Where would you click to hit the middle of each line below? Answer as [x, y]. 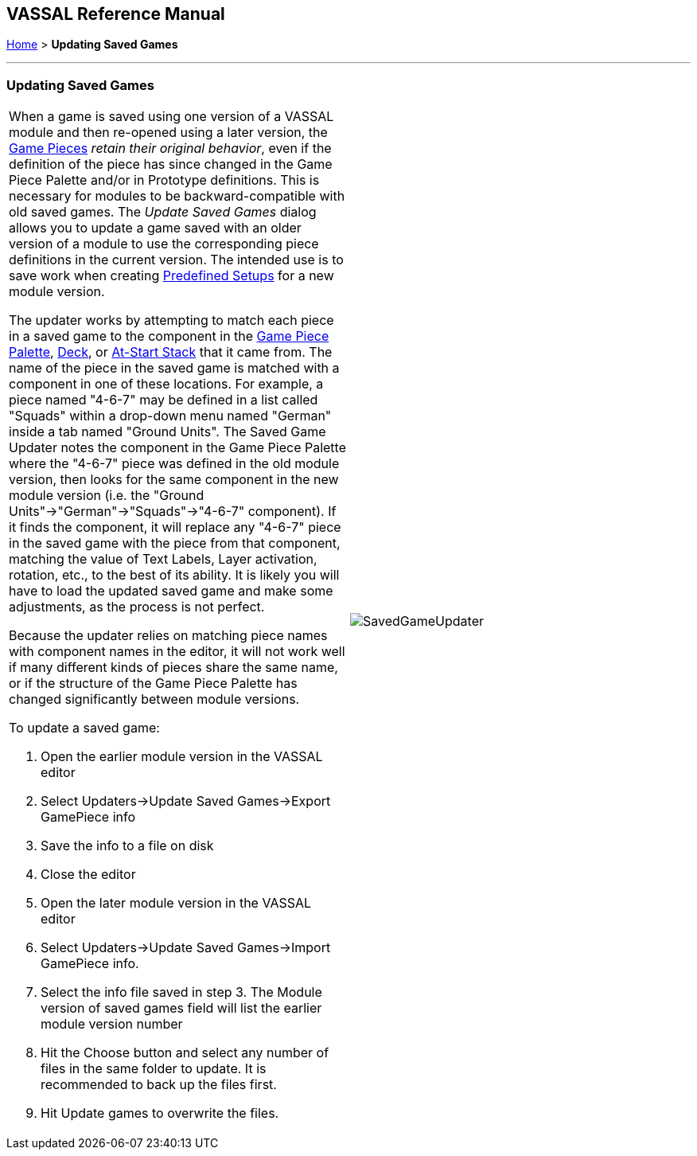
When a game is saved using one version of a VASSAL [171, 117]
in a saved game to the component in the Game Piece [169, 336]
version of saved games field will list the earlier [181, 1008]
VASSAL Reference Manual [116, 14]
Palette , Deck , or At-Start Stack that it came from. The [171, 352]
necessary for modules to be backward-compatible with [177, 196]
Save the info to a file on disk [127, 846]
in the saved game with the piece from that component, [175, 543]
